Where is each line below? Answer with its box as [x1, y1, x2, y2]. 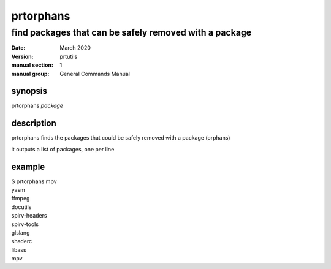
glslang [11, 229, 30, 237]
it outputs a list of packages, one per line [11, 145, 115, 153]
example [11, 161, 45, 172]
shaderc [11, 238, 32, 245]
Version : [11, 53, 34, 60]
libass [11, 246, 27, 254]
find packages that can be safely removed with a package [11, 27, 252, 38]
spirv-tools [11, 221, 39, 228]
